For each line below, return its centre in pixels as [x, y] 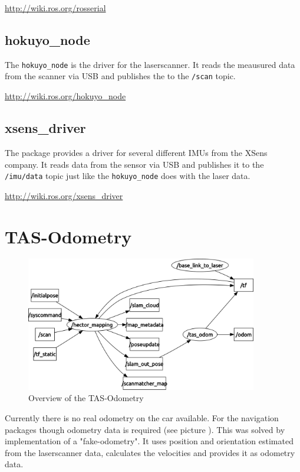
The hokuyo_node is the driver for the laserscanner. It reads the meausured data [150, 64]
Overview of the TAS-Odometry [86, 398]
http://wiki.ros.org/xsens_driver [64, 195]
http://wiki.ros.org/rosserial [55, 8]
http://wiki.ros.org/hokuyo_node [65, 96]
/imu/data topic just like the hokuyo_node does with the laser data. [128, 176]
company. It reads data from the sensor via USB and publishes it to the [134, 164]
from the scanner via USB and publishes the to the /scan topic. [120, 76]
